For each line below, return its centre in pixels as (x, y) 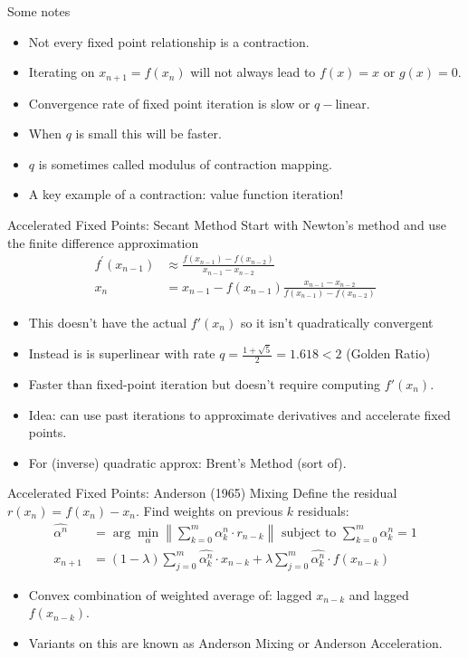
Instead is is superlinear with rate (122, 353)
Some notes (39, 11)
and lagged (379, 594)
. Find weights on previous (209, 510)
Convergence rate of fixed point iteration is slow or (169, 103)
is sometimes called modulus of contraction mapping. (186, 163)
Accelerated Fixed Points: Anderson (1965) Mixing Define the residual (202, 493)
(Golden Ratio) (388, 353)
